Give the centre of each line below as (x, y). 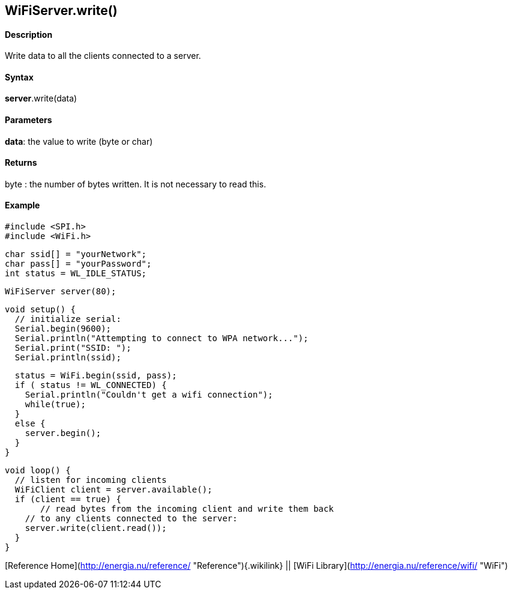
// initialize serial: (68, 319)
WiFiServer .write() (61, 11)
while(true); (55, 405)
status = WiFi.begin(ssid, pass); (96, 376)
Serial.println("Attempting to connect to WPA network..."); (161, 338)
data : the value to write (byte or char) (79, 141)
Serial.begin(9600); (63, 329)
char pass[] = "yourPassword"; (78, 264)
